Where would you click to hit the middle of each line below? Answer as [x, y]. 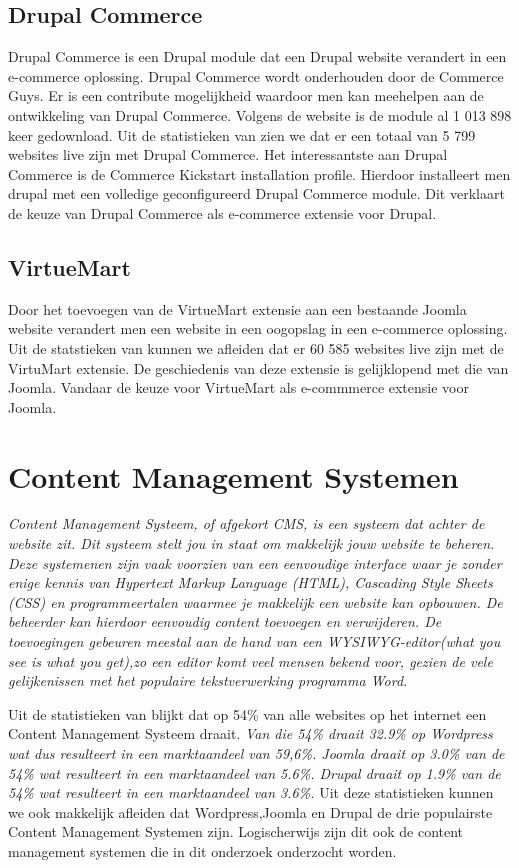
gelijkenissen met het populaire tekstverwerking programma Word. [208, 680]
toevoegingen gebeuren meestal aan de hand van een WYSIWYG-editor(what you [254, 641]
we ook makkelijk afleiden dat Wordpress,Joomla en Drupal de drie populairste [250, 811]
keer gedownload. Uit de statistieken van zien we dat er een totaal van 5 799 [242, 134]
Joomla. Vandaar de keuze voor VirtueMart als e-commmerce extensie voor [238, 387]
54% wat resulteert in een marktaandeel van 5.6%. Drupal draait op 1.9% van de [254, 772]
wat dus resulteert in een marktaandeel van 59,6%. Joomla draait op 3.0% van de [256, 752]
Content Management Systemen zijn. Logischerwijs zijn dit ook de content [236, 831]
